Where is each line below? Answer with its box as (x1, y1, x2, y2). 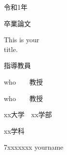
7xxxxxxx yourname (4, 142, 64, 152)
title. (4, 44, 18, 54)
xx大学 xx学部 (4, 109, 52, 120)
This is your (4, 34, 40, 45)
